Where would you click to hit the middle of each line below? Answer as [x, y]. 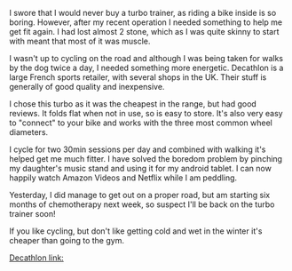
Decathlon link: [36, 258]
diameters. [29, 132]
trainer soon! [32, 214]
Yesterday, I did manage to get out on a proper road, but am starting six [140, 195]
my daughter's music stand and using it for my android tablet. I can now [141, 168]
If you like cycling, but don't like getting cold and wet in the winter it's [136, 231]
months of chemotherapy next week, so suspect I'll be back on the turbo [142, 204]
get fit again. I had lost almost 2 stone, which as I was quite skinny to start [144, 32]
